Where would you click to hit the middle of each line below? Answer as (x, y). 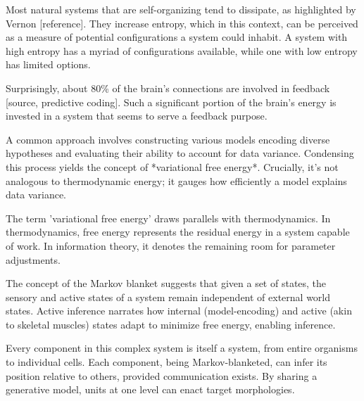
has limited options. (48, 64)
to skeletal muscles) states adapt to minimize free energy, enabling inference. (171, 324)
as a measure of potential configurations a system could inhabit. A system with (177, 37)
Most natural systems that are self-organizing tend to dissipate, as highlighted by (181, 9)
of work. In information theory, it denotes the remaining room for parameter (171, 245)
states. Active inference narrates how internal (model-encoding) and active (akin (179, 311)
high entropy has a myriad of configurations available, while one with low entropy (182, 50)
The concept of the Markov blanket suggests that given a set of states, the (166, 283)
